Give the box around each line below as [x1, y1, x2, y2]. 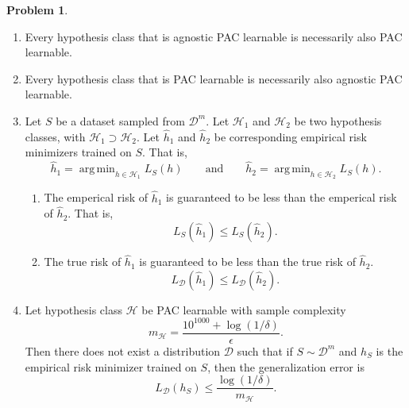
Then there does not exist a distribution [25, 342, 221, 359]
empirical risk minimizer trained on [25, 358, 197, 375]
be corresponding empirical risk [214, 128, 367, 144]
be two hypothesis [294, 112, 382, 129]
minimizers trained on [25, 144, 132, 160]
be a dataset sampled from [56, 112, 185, 129]
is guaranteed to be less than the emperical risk [166, 189, 397, 206]
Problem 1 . [6, 2, 68, 17]
